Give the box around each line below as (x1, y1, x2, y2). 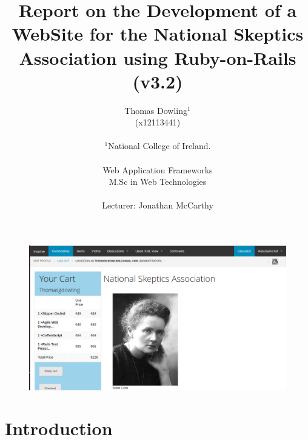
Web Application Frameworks (102, 163, 213, 176)
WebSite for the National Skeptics (12, 21, 304, 46)
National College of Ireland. (108, 139, 211, 152)
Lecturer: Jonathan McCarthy (102, 199, 213, 212)
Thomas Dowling (124, 104, 188, 116)
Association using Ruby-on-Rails (19, 45, 296, 70)
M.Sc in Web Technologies (109, 175, 207, 188)
